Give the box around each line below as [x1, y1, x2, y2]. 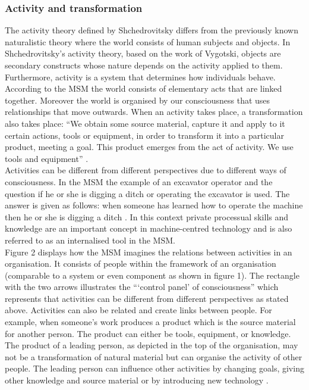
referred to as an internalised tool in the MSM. [5, 233, 175, 246]
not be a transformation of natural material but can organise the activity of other [5, 350, 302, 363]
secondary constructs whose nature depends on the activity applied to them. [5, 59, 283, 71]
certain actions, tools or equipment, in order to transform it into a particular [5, 129, 284, 141]
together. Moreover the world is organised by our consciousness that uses [5, 93, 270, 106]
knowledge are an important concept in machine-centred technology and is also [5, 222, 292, 235]
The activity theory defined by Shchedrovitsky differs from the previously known [5, 24, 298, 36]
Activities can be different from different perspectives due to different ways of [5, 164, 286, 176]
